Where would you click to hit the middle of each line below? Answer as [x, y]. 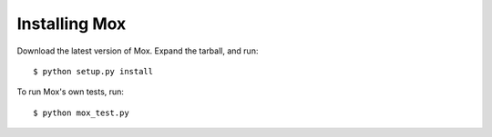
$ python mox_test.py [81, 113]
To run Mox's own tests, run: [71, 92]
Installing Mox [72, 24]
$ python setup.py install [93, 71]
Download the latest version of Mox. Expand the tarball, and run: [138, 51]
